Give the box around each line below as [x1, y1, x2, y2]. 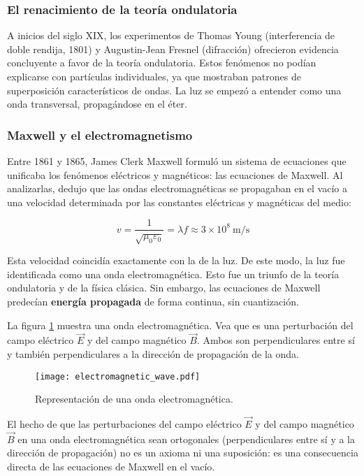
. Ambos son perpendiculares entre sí [196, 333, 355, 347]
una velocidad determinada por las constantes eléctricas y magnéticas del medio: [7, 194, 351, 209]
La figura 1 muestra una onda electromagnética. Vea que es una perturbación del [7, 317, 354, 332]
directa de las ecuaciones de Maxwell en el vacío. [7, 459, 215, 474]
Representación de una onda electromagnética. [35, 391, 233, 406]
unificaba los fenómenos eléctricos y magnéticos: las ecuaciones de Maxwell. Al [7, 167, 343, 182]
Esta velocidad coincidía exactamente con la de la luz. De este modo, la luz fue [7, 253, 345, 268]
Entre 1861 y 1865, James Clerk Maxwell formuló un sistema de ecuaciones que [7, 154, 347, 168]
